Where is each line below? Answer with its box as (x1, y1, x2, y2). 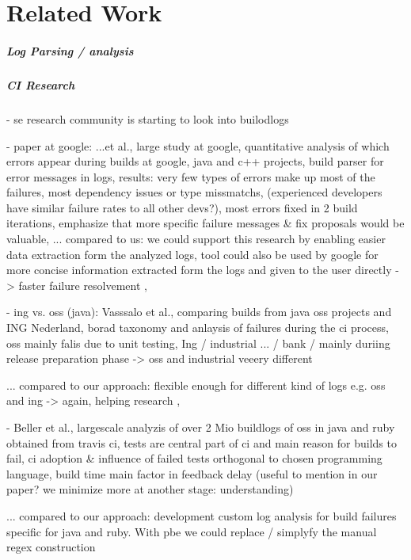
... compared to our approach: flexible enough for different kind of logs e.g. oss (6, 376, 386, 393)
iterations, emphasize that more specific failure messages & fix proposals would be (6, 215, 405, 231)
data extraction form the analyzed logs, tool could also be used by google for (6, 246, 379, 262)
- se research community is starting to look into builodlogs (6, 110, 289, 127)
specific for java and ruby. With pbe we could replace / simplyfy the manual (6, 523, 377, 539)
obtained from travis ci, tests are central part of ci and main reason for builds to (6, 434, 397, 451)
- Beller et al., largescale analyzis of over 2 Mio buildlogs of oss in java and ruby (6, 419, 395, 435)
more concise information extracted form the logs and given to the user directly (6, 261, 392, 278)
